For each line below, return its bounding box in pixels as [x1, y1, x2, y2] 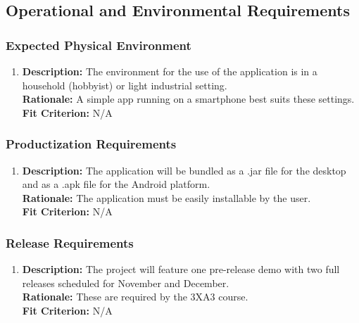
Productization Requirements [6, 135, 177, 153]
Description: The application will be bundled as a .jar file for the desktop [22, 163, 346, 177]
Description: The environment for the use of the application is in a [22, 64, 317, 78]
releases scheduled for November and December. [22, 275, 229, 290]
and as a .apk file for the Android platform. [22, 177, 210, 191]
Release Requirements [6, 234, 134, 251]
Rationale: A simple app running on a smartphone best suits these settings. [22, 91, 355, 106]
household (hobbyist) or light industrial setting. [22, 77, 227, 92]
